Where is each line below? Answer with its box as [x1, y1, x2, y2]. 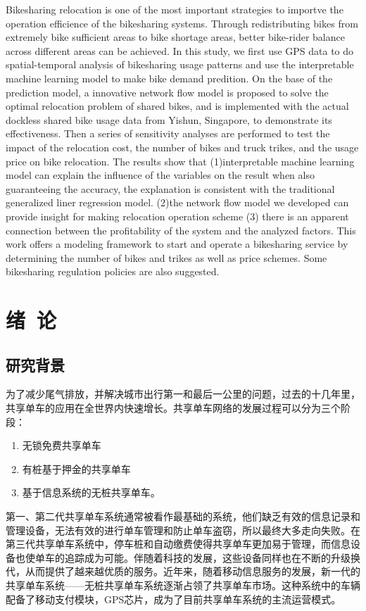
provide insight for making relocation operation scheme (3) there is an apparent [6, 208, 349, 223]
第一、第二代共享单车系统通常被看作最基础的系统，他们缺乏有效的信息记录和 [6, 509, 360, 524]
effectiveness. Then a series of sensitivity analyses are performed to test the [6, 126, 330, 141]
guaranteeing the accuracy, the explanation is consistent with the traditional [6, 181, 335, 196]
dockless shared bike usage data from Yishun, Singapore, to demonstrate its [6, 112, 332, 127]
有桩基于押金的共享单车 [22, 461, 131, 476]
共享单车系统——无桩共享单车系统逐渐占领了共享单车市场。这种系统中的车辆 [6, 577, 360, 592]
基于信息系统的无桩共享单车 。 [22, 485, 160, 500]
